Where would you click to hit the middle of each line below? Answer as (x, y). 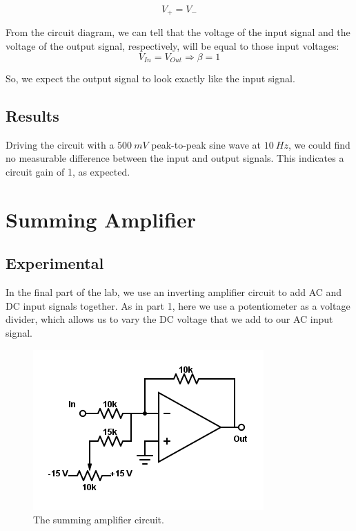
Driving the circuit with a (60, 144)
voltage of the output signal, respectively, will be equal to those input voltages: (172, 46)
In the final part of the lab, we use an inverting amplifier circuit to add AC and (174, 292)
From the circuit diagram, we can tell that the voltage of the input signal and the (178, 32)
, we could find (319, 144)
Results (32, 116)
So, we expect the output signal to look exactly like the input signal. (150, 78)
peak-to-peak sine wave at (206, 144)
